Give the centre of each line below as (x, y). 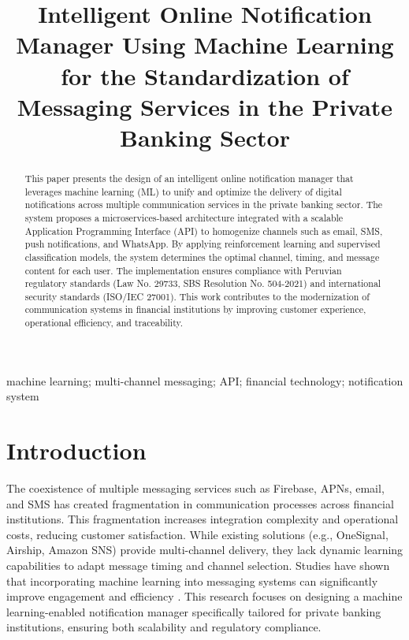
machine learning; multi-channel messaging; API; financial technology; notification (205, 380)
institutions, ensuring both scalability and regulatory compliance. (164, 627)
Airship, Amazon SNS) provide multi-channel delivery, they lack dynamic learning (205, 550)
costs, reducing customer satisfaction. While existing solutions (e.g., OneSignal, (197, 534)
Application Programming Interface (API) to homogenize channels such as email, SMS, (204, 231)
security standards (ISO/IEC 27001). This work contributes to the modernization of (197, 296)
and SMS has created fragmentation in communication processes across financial (200, 503)
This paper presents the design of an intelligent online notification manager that (189, 178)
